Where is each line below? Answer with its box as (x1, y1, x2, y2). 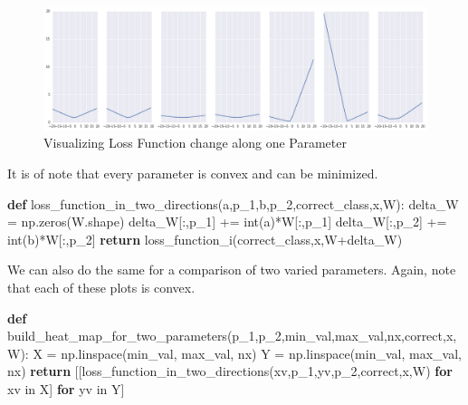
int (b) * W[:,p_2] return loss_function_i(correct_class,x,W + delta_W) (7, 229, 403, 248)
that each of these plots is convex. (7, 277, 196, 296)
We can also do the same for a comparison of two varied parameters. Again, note (7, 260, 456, 279)
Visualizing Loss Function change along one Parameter (43, 133, 347, 152)
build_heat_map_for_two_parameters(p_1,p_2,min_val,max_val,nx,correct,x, (7, 326, 457, 345)
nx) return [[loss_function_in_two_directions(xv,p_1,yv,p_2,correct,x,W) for (7, 362, 453, 381)
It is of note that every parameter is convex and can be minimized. (7, 164, 378, 182)
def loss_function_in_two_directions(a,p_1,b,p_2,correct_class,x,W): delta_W (7, 194, 459, 213)
